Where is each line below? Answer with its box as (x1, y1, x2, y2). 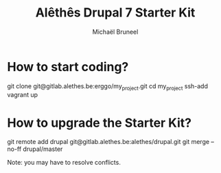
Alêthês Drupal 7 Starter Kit (35, 5, 196, 21)
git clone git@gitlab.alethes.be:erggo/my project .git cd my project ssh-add (7, 81, 208, 92)
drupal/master (23, 145, 63, 153)
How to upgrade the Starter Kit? (7, 115, 192, 130)
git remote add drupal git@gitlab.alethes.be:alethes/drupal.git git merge (7, 138, 210, 146)
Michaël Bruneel (92, 28, 139, 36)
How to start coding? (7, 59, 129, 74)
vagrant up (7, 91, 38, 99)
